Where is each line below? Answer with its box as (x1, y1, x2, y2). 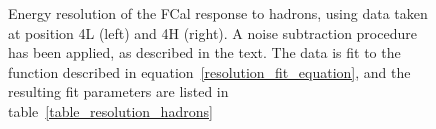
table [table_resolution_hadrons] (8, 100, 213, 121)
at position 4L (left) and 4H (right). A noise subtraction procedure (8, 22, 417, 43)
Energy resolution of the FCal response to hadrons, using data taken (8, 3, 428, 23)
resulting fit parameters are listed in (8, 81, 229, 102)
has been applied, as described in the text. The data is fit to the (8, 42, 401, 63)
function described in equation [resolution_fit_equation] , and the (8, 61, 411, 82)
